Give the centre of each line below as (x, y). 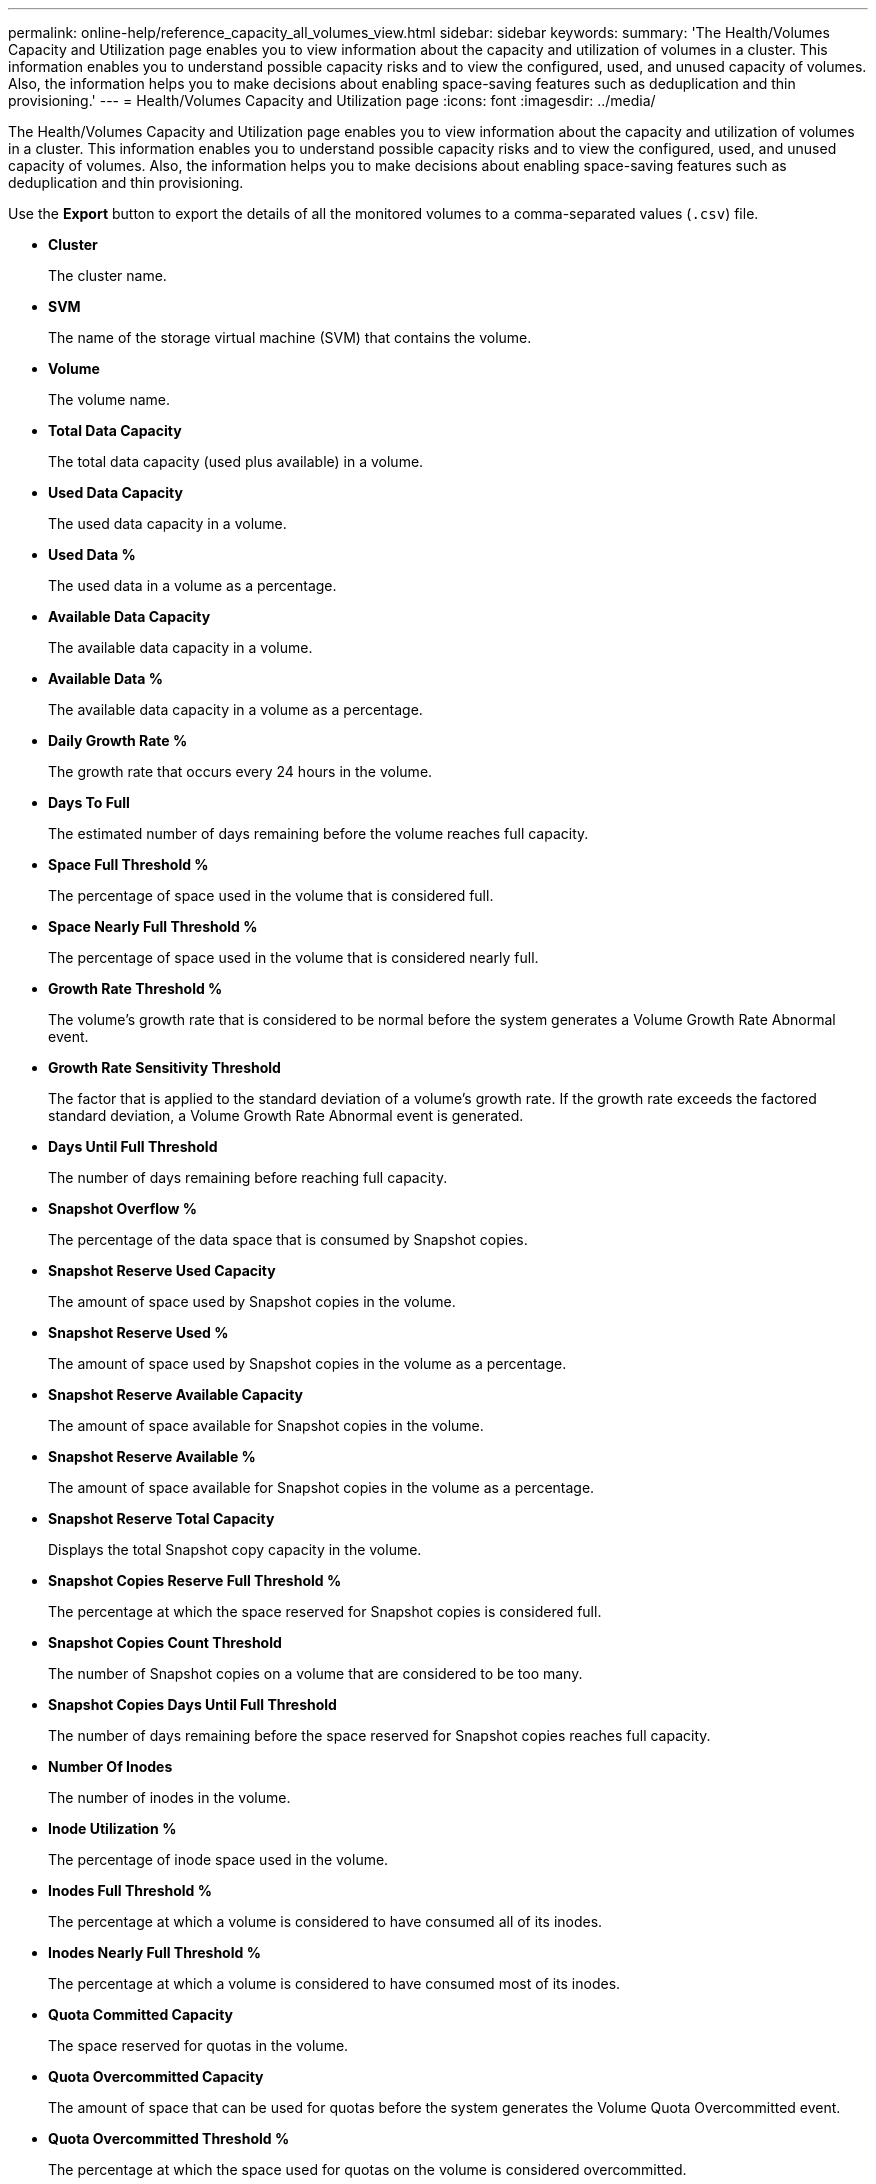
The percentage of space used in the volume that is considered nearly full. (293, 957)
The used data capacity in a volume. (167, 523)
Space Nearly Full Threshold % (153, 926)
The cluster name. (107, 275)
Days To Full (89, 802)
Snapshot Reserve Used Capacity (162, 1270)
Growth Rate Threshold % (135, 988)
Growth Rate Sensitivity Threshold (164, 1067)
